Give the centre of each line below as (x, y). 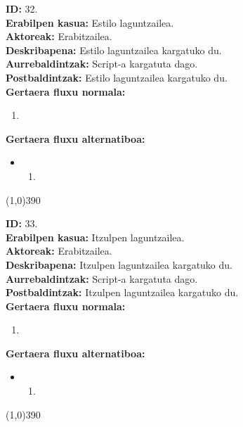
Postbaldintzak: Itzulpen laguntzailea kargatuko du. (122, 292)
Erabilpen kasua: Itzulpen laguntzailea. (95, 237)
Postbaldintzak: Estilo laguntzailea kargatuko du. (117, 77)
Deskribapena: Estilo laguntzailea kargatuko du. (114, 50)
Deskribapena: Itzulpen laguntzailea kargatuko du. (119, 264)
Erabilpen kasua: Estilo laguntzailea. (90, 22)
